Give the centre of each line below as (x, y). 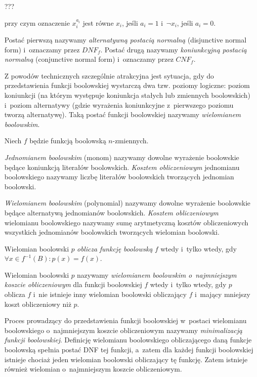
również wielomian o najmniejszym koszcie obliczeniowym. (93, 369)
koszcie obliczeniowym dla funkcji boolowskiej (73, 284)
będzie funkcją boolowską (68, 141)
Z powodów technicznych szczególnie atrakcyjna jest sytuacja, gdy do (109, 75)
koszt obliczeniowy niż (38, 304)
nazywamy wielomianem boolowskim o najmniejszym (157, 274)
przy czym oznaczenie (37, 22)
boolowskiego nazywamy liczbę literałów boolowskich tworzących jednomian (119, 177)
